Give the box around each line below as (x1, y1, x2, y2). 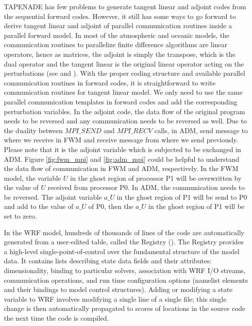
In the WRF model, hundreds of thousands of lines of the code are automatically (4, 227, 245, 237)
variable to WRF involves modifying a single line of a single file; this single (4, 293, 227, 304)
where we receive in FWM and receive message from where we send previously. (4, 135, 238, 145)
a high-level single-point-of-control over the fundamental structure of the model (4, 246, 240, 256)
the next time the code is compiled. (4, 313, 109, 323)
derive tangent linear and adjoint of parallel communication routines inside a (4, 20, 232, 31)
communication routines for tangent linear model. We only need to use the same (4, 87, 243, 97)
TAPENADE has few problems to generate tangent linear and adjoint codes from (4, 1, 246, 11)
